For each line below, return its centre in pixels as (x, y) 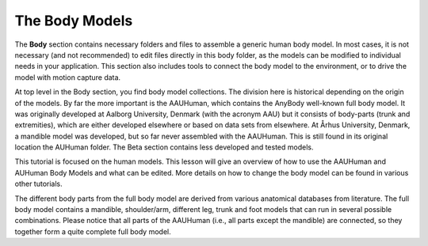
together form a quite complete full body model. (93, 231)
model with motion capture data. (68, 77)
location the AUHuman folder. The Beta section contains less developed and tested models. (164, 147)
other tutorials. (38, 184)
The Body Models (74, 21)
